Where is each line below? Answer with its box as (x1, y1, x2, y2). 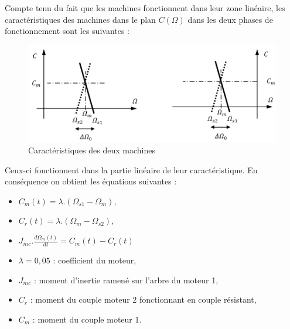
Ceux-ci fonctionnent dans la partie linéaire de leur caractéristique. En (5, 163, 258, 176)
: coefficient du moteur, (53, 254, 137, 266)
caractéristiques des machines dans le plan (5, 13, 156, 25)
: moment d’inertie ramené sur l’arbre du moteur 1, (33, 273, 219, 286)
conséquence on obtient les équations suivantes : (5, 175, 177, 187)
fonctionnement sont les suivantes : (5, 25, 130, 37)
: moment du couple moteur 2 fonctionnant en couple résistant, (30, 293, 257, 306)
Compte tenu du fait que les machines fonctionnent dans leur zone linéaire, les (5, 2, 285, 13)
